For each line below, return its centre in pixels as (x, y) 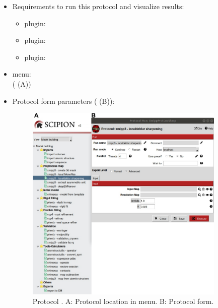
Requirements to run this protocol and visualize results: (98, 6)
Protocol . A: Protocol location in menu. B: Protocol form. (123, 301)
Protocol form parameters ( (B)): (63, 101)
